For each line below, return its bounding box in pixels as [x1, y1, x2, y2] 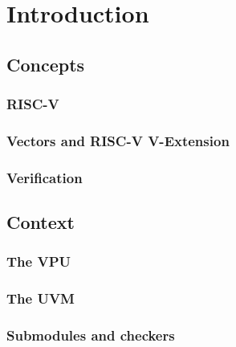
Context [6, 210, 75, 235]
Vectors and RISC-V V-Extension [6, 130, 230, 150]
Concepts [6, 51, 85, 76]
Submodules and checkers [6, 325, 175, 345]
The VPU [6, 251, 71, 271]
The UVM [6, 288, 75, 308]
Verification [6, 167, 83, 187]
